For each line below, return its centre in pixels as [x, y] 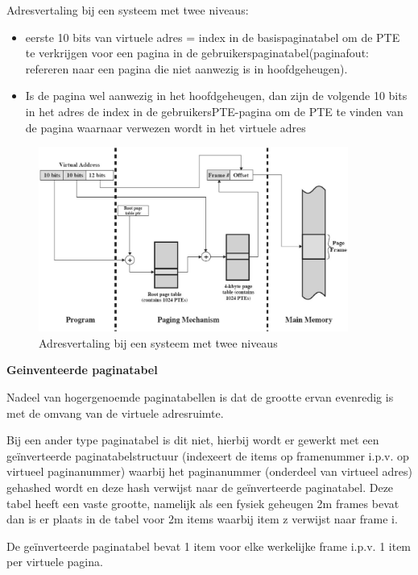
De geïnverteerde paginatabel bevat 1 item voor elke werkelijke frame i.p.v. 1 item [209, 546]
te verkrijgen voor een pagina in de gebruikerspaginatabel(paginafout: [197, 53]
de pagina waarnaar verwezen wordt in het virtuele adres [166, 127]
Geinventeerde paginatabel [82, 370]
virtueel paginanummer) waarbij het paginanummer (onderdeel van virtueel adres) [209, 471]
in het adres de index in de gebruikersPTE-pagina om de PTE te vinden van [214, 111]
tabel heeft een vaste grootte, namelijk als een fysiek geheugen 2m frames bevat [203, 503]
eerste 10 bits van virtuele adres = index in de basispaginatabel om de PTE [213, 37]
